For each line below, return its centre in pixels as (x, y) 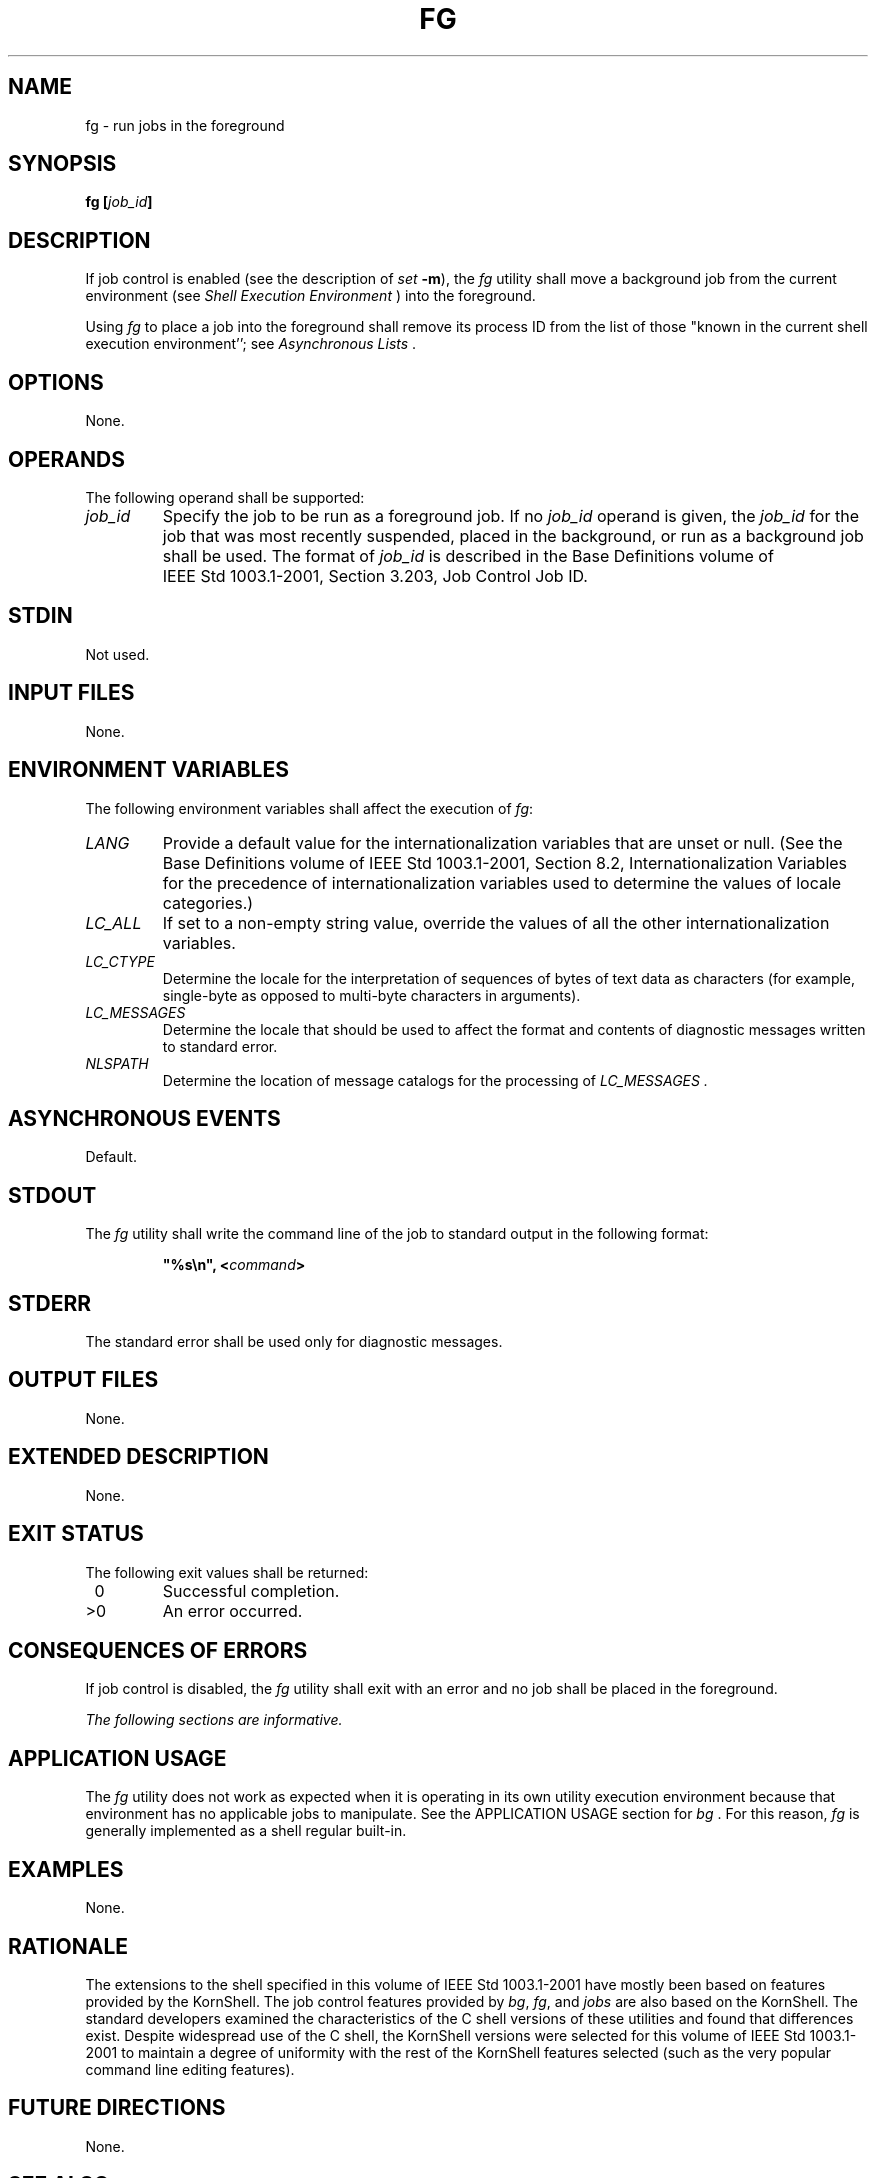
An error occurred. (232, 1610)
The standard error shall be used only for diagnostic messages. (294, 1342)
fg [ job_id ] (119, 202)
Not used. (117, 654)
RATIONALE (68, 1946)
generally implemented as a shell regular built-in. (246, 1831)
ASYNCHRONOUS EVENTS (144, 1118)
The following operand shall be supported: (225, 497)
